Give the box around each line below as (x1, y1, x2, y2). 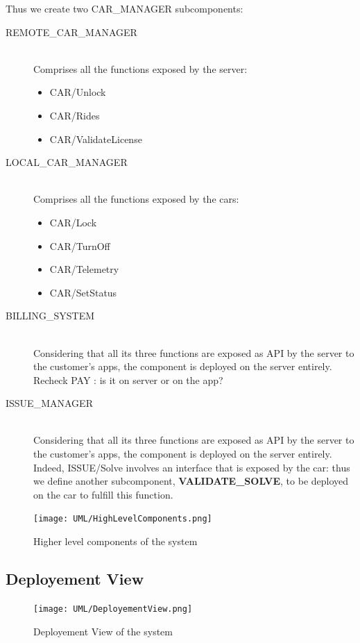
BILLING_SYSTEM (6, 308, 95, 323)
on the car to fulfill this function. (33, 487, 173, 501)
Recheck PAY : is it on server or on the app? (33, 372, 223, 387)
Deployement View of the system (33, 624, 173, 638)
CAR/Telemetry (49, 262, 119, 276)
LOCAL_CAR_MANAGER (6, 155, 128, 169)
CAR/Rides (49, 108, 100, 122)
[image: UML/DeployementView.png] (33, 603, 193, 614)
